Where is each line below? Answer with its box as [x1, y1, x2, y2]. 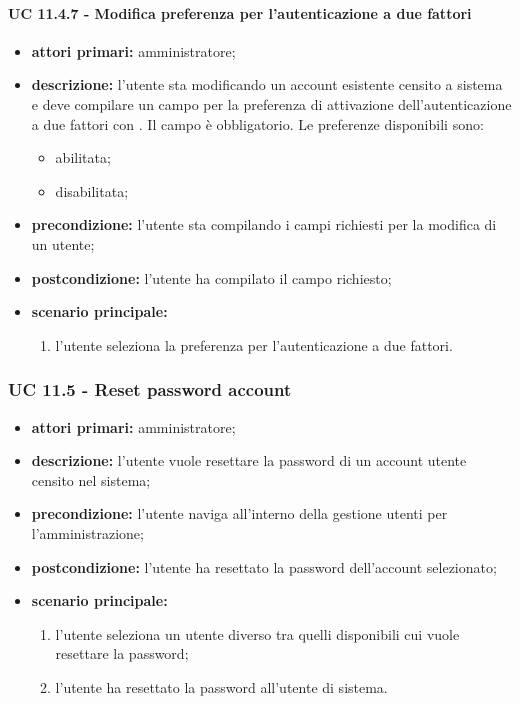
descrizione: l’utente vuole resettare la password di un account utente [31, 450, 467, 471]
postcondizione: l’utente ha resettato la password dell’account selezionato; [31, 556, 497, 577]
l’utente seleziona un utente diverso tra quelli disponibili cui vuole [55, 623, 460, 644]
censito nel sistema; [31, 469, 151, 490]
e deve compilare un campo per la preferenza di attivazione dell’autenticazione [31, 93, 512, 114]
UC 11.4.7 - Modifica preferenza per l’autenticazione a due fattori [8, 2, 472, 23]
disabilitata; [55, 180, 129, 201]
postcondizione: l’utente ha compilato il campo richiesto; [31, 267, 392, 288]
